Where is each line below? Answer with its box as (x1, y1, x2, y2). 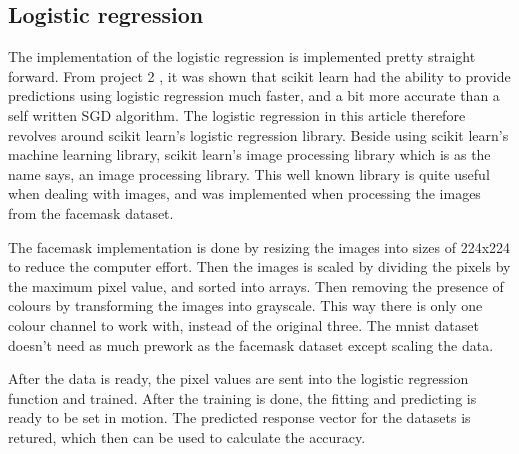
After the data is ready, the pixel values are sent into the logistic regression (8, 368, 469, 389)
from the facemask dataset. (8, 202, 174, 223)
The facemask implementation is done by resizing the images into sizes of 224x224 (8, 236, 511, 257)
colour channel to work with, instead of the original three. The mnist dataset (8, 314, 479, 335)
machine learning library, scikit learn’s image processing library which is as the (8, 144, 491, 165)
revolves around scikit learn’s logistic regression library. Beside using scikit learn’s (8, 124, 509, 145)
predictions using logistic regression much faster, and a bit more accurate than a (8, 85, 500, 106)
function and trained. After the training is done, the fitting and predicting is (8, 387, 477, 408)
